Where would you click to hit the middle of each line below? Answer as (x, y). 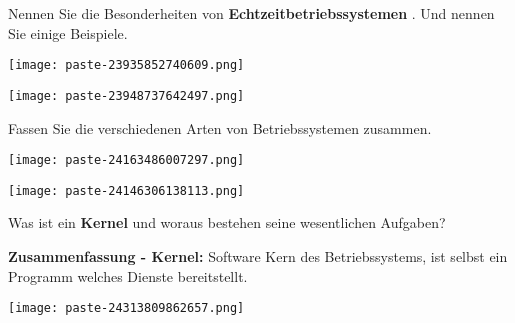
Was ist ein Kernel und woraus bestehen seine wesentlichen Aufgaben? (227, 222)
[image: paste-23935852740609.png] (126, 65)
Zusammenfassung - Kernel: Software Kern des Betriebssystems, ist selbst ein (258, 256)
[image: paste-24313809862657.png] (126, 308)
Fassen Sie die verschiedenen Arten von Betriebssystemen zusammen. (220, 127)
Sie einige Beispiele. (68, 32)
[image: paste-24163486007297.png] (126, 160)
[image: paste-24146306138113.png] (126, 190)
